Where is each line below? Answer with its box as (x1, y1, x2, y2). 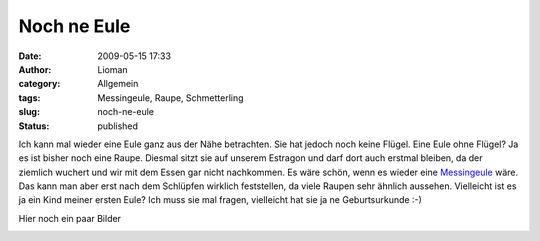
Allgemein (97, 78, 139, 90)
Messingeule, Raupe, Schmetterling (97, 91, 244, 104)
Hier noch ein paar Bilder (18, 212, 122, 224)
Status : (18, 120, 50, 132)
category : (18, 78, 61, 90)
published (97, 120, 139, 132)
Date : (18, 50, 42, 62)
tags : (18, 91, 41, 104)
